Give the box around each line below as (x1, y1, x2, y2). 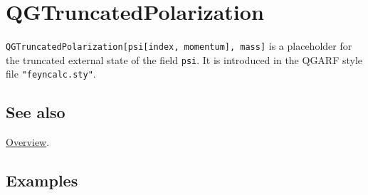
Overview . (6, 135, 50, 149)
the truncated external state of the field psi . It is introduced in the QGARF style (6, 52, 363, 67)
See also (6, 101, 65, 123)
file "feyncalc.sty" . (6, 66, 96, 81)
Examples (6, 169, 78, 191)
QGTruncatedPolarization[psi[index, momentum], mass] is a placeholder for (6, 38, 352, 53)
